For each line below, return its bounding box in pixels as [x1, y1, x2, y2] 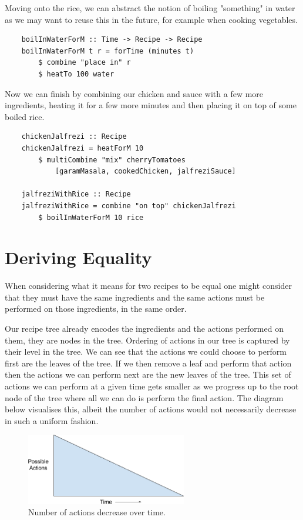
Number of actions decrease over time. [28, 506, 166, 518]
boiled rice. [5, 110, 45, 122]
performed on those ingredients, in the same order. [5, 302, 187, 315]
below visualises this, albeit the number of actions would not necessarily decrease [5, 403, 297, 415]
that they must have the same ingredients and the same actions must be [5, 291, 265, 303]
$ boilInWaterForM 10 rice [38, 213, 144, 222]
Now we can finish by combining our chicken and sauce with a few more [5, 87, 264, 99]
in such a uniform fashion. [5, 414, 99, 426]
